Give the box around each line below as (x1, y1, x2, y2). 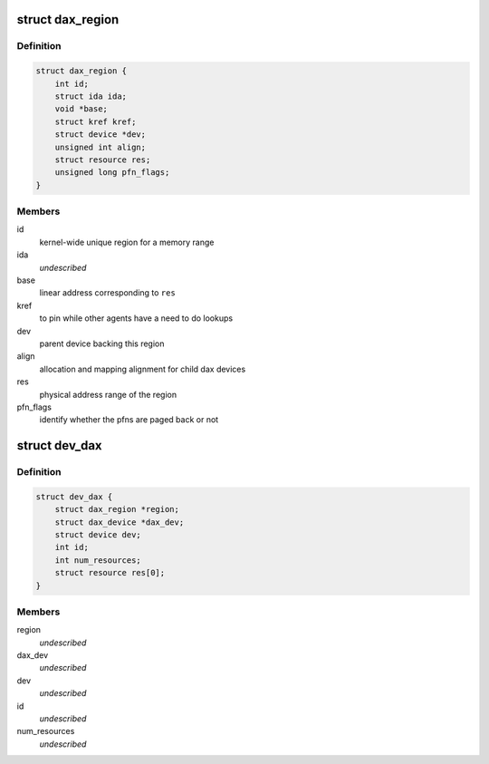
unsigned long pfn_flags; (54, 168, 170, 178)
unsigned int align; (54, 141, 147, 152)
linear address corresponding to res (39, 287, 176, 298)
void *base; (54, 104, 109, 114)
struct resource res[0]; (54, 567, 166, 578)
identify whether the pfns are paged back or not (39, 414, 219, 425)
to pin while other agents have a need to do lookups (39, 313, 234, 324)
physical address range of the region (39, 389, 177, 400)
